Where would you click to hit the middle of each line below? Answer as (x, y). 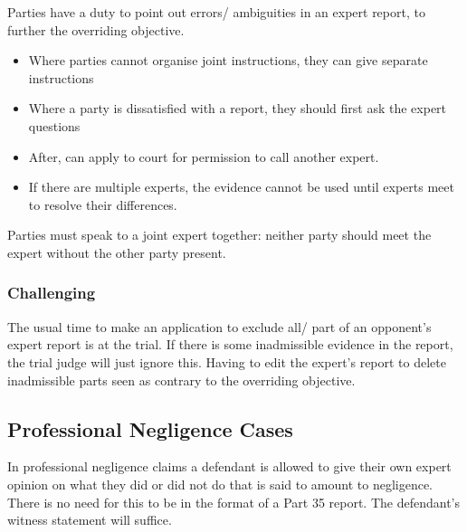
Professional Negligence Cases (150, 428)
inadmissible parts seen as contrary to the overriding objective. (181, 380)
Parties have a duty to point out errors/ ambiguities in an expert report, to (216, 12)
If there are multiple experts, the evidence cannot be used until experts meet (241, 187)
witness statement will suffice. (90, 520)
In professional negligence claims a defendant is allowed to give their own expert (229, 466)
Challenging (52, 293)
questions (54, 125)
